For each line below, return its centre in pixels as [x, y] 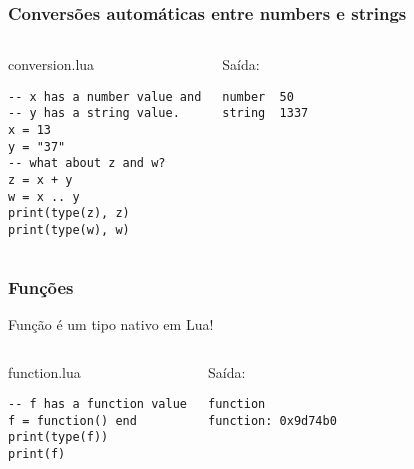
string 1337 [265, 113]
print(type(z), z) [69, 213]
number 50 [258, 96]
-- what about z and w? [87, 163]
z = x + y [40, 180]
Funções [41, 286]
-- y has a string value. [94, 113]
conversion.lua [51, 64]
